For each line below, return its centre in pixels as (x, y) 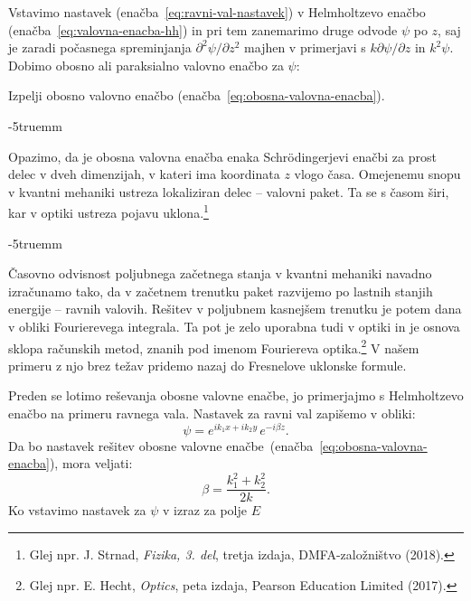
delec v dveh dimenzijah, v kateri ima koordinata (144, 174)
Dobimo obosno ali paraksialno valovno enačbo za (146, 65)
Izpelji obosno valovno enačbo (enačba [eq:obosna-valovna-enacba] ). (197, 95)
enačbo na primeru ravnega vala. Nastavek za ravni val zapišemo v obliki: (212, 413)
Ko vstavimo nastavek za (77, 510)
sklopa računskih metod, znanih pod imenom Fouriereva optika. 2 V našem (214, 346)
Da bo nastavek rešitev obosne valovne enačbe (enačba (161, 445)
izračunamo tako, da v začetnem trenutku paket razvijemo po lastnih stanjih (221, 291)
